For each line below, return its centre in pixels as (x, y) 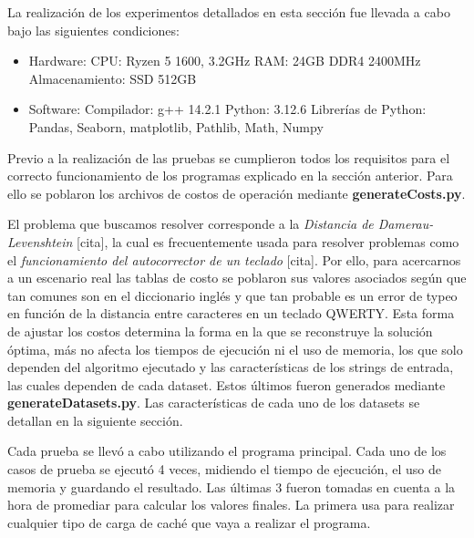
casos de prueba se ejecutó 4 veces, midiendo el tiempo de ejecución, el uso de (224, 469)
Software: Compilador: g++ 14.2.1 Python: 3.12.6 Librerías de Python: (227, 109)
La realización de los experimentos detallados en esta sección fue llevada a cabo (229, 12)
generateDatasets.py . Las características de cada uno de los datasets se (214, 403)
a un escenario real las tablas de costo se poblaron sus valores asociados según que (237, 278)
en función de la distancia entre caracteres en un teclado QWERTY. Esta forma (231, 313)
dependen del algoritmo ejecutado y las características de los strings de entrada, (231, 367)
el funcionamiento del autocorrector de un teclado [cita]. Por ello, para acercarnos (234, 259)
